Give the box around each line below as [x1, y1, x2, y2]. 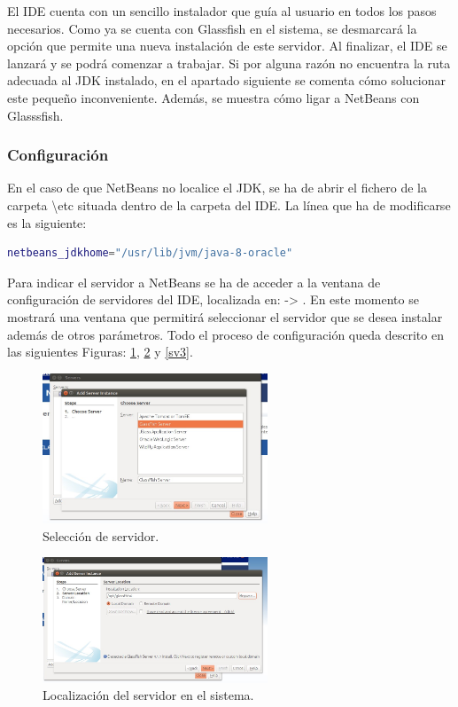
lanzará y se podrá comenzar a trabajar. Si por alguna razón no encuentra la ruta [7, 53, 451, 72]
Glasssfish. [7, 106, 64, 124]
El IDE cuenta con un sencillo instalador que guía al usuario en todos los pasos [7, 2, 437, 20]
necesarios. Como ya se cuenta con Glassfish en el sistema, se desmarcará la [7, 19, 417, 37]
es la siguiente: [7, 213, 87, 232]
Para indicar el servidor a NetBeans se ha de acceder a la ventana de [7, 272, 381, 291]
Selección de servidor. [43, 526, 159, 545]
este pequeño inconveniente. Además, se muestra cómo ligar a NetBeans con [7, 88, 420, 106]
